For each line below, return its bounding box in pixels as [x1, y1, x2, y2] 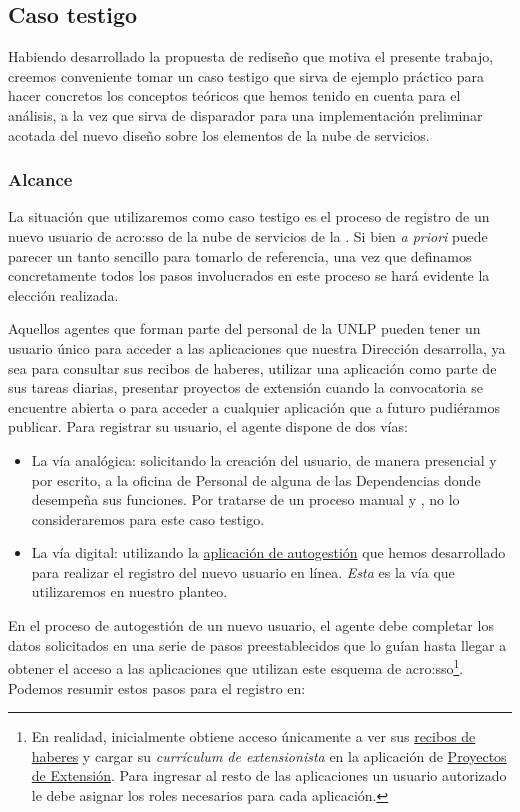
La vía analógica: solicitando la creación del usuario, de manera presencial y [31, 449, 497, 470]
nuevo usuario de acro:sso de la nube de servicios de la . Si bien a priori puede [8, 225, 488, 246]
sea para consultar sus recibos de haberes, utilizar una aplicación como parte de [8, 357, 497, 378]
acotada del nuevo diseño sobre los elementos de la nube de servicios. [8, 124, 430, 145]
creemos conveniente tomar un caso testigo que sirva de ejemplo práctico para [8, 65, 485, 86]
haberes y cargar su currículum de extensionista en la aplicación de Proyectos [31, 745, 507, 766]
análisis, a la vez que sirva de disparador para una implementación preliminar [8, 104, 483, 125]
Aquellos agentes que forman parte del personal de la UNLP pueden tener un [8, 318, 481, 339]
